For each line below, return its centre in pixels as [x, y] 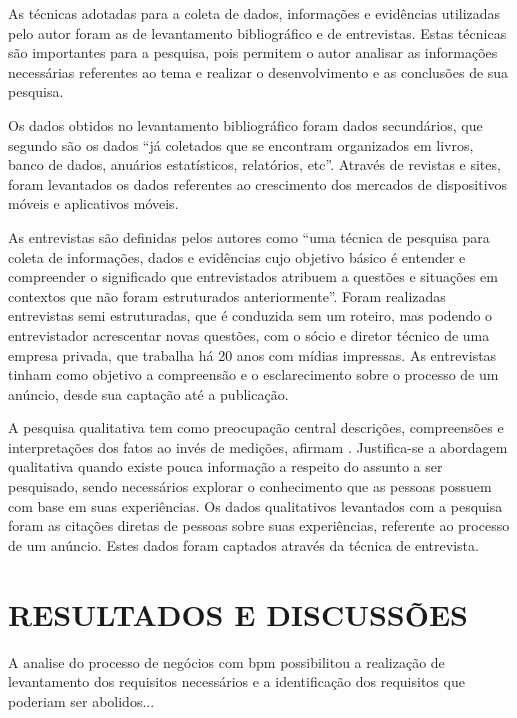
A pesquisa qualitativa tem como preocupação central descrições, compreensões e [256, 427]
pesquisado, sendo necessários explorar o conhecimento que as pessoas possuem [250, 486]
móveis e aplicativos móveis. [93, 203]
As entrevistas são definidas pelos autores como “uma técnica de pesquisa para [249, 236]
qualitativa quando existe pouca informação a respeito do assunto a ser [225, 466]
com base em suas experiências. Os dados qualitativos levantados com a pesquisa [255, 505]
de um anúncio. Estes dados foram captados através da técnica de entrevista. [243, 544]
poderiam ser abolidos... [81, 700]
